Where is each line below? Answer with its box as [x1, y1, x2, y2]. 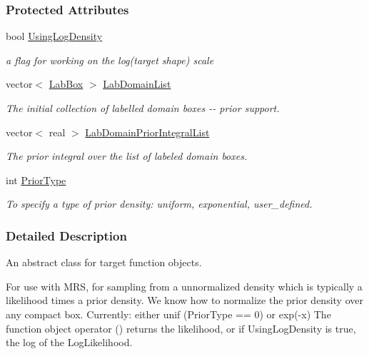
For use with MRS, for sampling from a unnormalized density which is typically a [6, 278, 363, 293]
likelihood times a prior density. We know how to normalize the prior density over [6, 293, 363, 308]
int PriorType [6, 172, 66, 187]
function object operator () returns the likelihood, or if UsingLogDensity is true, [6, 320, 356, 335]
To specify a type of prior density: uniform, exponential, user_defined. [6, 196, 313, 211]
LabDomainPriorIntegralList [85, 124, 210, 139]
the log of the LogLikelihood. [6, 335, 133, 350]
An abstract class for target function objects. [6, 255, 202, 270]
